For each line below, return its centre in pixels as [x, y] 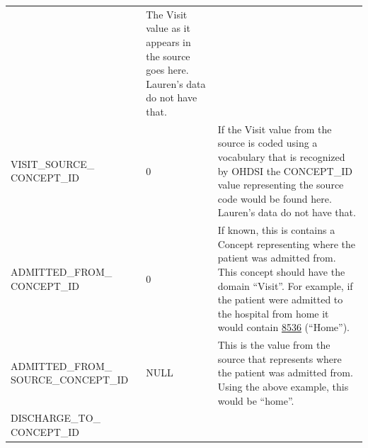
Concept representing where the [286, 243]
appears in [168, 41]
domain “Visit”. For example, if [285, 285]
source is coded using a [268, 143]
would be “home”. [256, 400]
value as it [168, 28]
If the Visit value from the [275, 129]
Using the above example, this [283, 386]
